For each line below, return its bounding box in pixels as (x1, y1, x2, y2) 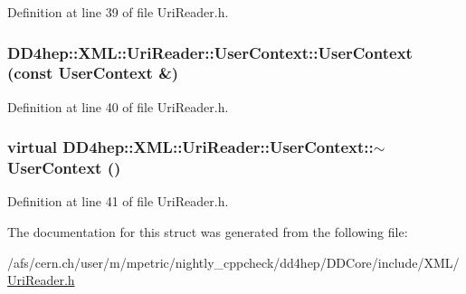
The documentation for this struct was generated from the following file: (7, 223, 408, 242)
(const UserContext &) (7, 62, 179, 84)
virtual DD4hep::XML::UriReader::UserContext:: (7, 136, 374, 158)
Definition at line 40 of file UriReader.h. (7, 97, 229, 116)
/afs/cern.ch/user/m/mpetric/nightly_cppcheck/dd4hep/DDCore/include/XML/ (7, 252, 460, 271)
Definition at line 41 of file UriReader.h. (7, 192, 229, 211)
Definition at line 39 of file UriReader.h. (7, 3, 229, 21)
